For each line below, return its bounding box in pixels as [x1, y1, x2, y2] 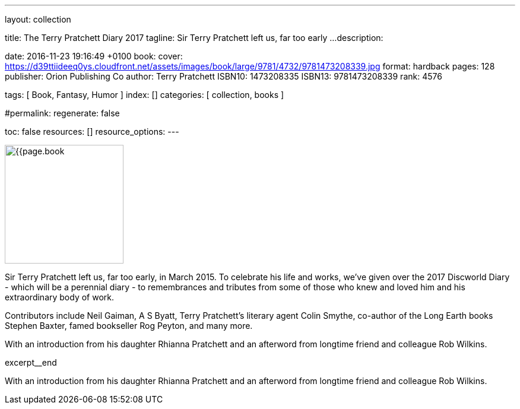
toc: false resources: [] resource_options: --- [5, 126, 179, 137]
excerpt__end [5, 357, 57, 367]
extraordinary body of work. [5, 292, 115, 302]
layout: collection [5, 14, 71, 24]
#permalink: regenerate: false [5, 108, 120, 118]
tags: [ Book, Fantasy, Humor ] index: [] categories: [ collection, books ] [5, 90, 284, 100]
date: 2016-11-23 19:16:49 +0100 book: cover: [5, 51, 183, 61]
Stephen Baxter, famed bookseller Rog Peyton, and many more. [5, 321, 253, 331]
